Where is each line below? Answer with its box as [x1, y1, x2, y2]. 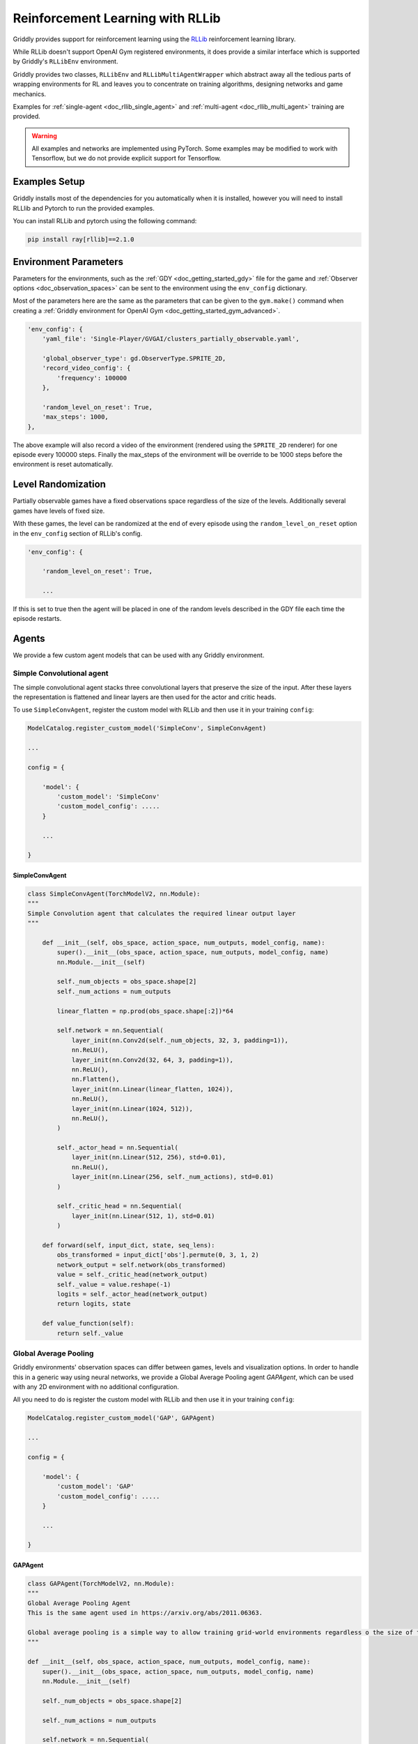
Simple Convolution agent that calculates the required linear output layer [27, 909, 296, 917]
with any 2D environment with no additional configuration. [13, 1383, 179, 1391]
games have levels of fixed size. [13, 506, 105, 515]
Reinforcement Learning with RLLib [13, 10, 221, 26]
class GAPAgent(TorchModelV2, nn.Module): [27, 1580, 175, 1588]
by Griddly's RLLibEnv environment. [13, 57, 118, 66]
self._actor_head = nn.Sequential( [56, 1144, 179, 1152]
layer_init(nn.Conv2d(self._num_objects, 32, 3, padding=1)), [71, 1036, 289, 1044]
